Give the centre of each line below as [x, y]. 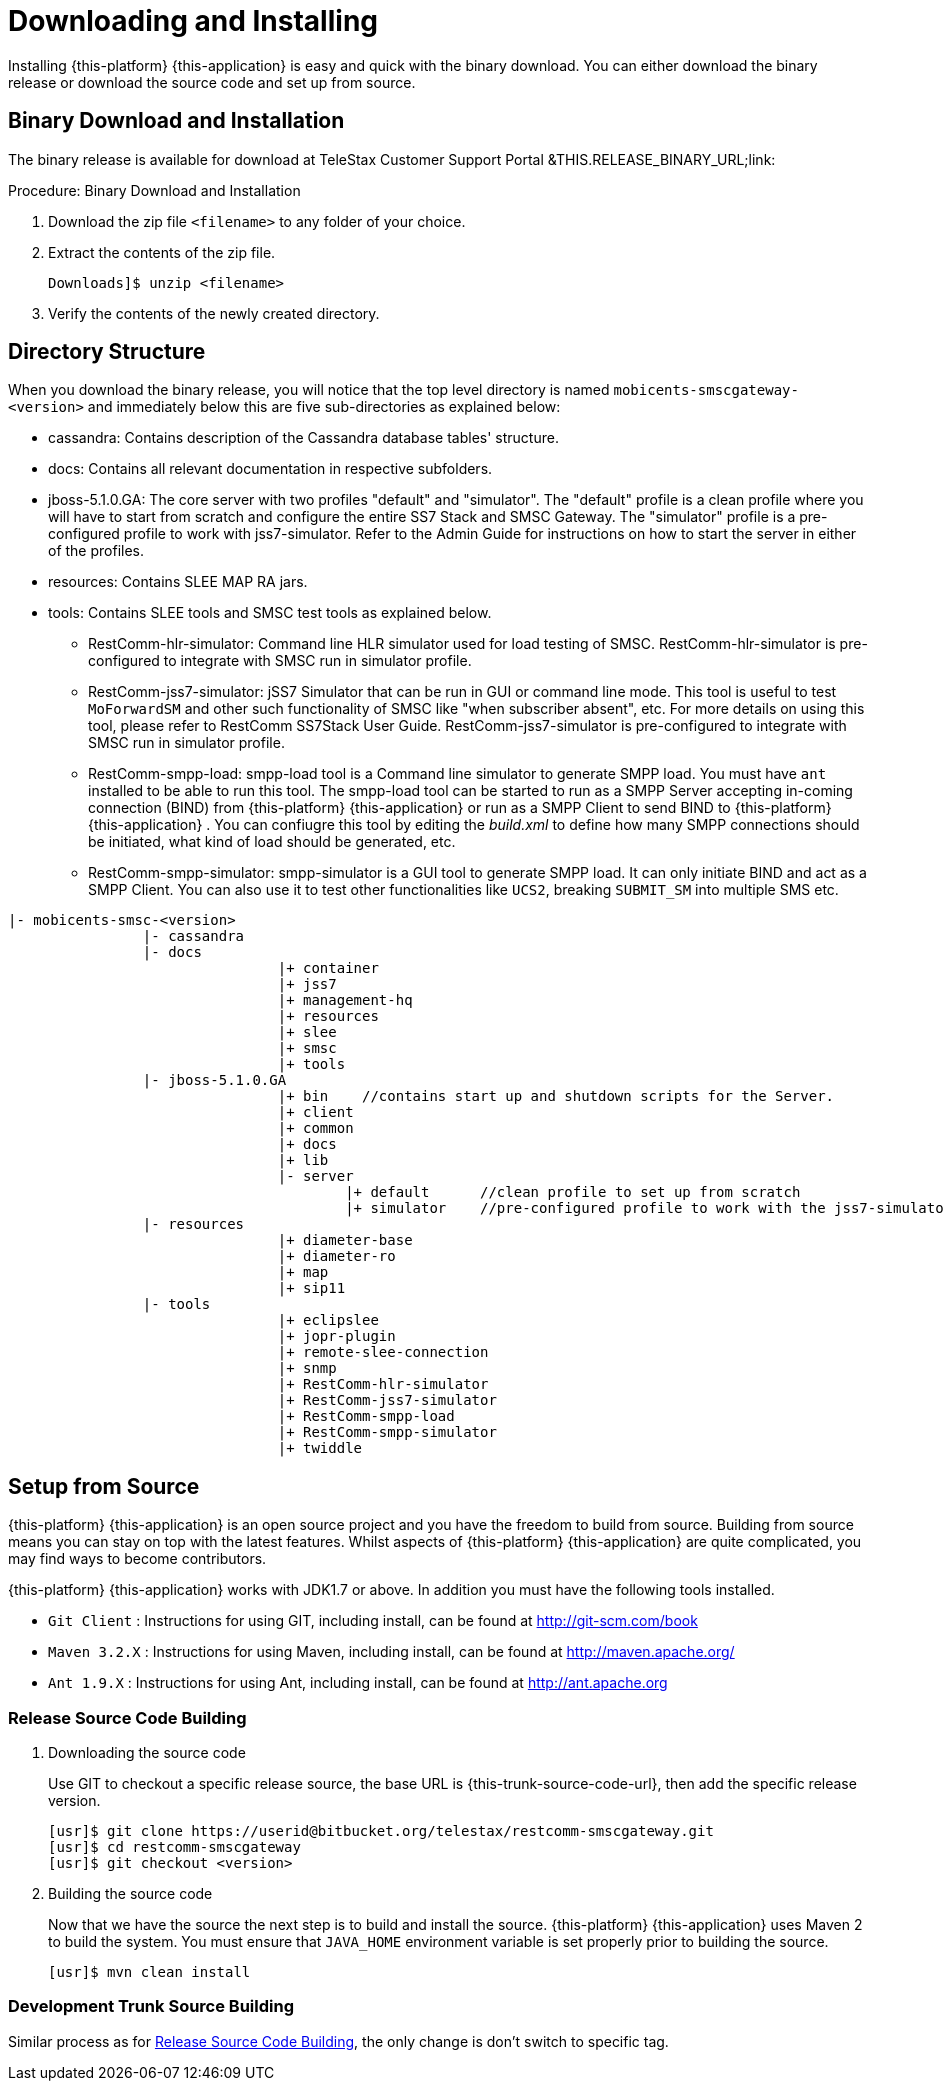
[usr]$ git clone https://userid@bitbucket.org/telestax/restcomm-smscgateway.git [381, 1831]
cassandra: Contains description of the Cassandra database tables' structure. [303, 438]
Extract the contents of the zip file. [162, 252]
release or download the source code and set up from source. [212, 82]
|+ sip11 [311, 1288]
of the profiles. [96, 551]
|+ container [328, 968]
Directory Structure [107, 352]
